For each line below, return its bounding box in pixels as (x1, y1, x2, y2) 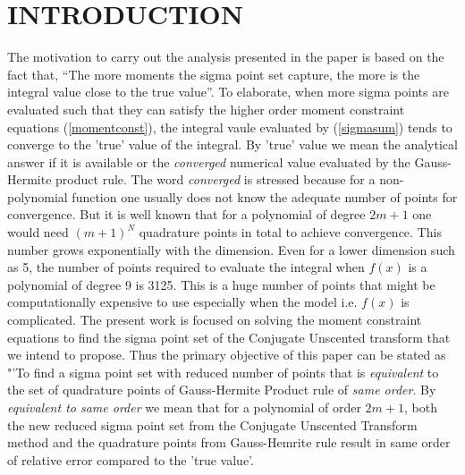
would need (7, 223, 69, 242)
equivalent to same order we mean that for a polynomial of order (7, 398, 361, 416)
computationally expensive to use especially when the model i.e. (7, 293, 358, 311)
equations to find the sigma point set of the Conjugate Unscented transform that (7, 327, 451, 346)
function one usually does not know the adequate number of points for (72, 187, 458, 206)
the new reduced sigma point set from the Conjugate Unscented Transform (7, 415, 418, 434)
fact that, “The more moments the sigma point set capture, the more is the (7, 64, 420, 83)
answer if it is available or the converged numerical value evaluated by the (7, 152, 410, 171)
